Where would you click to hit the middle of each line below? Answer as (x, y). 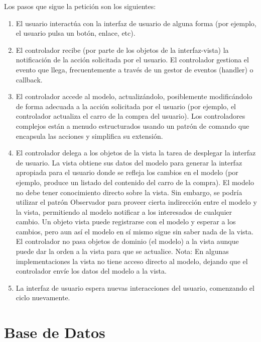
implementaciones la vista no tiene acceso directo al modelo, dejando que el (132, 261)
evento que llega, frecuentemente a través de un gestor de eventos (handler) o (135, 69)
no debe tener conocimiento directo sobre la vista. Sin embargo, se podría (129, 192)
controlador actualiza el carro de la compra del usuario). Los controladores (130, 116)
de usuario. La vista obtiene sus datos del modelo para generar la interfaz (129, 162)
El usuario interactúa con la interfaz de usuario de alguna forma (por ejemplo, (136, 23)
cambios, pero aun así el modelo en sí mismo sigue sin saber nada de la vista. (135, 231)
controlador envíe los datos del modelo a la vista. (91, 271)
